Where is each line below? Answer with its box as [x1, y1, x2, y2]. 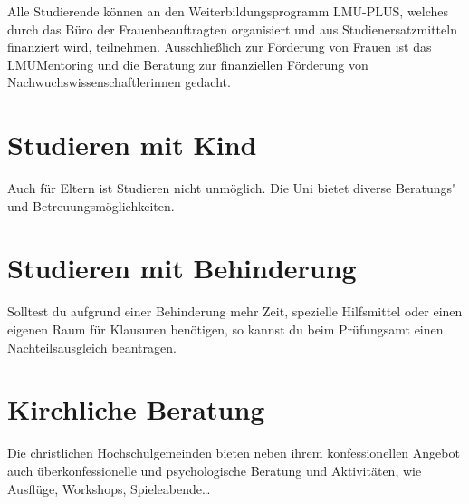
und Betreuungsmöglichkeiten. [7, 196, 175, 215]
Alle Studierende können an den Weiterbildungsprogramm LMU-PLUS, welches [7, 2, 449, 20]
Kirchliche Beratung [7, 391, 265, 428]
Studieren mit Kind [7, 126, 257, 163]
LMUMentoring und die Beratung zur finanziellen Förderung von [7, 54, 368, 73]
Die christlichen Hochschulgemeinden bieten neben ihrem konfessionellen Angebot [7, 443, 460, 462]
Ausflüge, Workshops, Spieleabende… [7, 479, 211, 498]
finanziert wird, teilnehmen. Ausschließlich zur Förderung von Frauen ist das [7, 37, 432, 56]
